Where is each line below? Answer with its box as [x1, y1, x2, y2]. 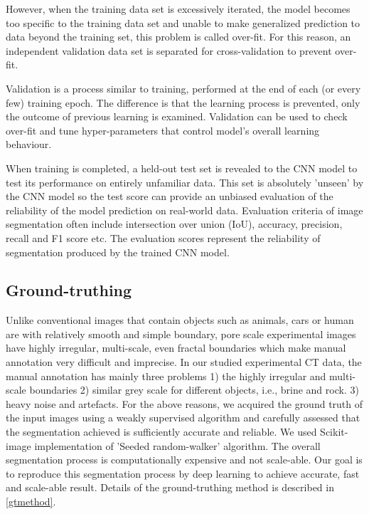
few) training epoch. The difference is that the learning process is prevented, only [6, 95, 360, 110]
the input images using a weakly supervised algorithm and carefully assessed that [6, 410, 360, 425]
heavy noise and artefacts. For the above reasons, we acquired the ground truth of [6, 396, 363, 411]
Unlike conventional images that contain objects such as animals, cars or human [6, 313, 354, 327]
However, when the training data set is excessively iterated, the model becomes [6, 1, 351, 16]
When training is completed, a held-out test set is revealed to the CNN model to [6, 160, 358, 175]
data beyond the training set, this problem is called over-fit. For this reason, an [6, 29, 351, 44]
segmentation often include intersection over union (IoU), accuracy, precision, [6, 216, 343, 231]
